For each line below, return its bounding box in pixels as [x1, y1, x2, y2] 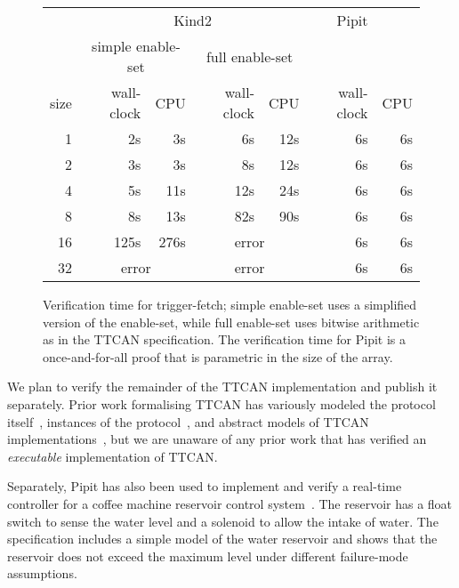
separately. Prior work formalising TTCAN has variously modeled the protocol [7, 394, 436, 413]
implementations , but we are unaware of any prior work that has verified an [7, 430, 427, 448]
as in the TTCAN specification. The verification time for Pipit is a [43, 330, 407, 349]
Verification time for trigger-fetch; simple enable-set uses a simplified [43, 295, 417, 313]
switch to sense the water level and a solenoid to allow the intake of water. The [7, 511, 439, 530]
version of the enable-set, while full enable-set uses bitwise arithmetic [43, 312, 420, 331]
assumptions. [7, 564, 77, 583]
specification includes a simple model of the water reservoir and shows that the [7, 529, 438, 548]
